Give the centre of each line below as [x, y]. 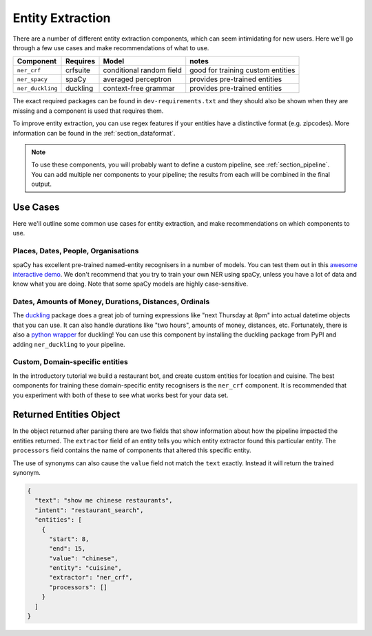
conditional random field [142, 70]
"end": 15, [68, 549]
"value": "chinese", [84, 558]
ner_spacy [32, 79]
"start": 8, [69, 539]
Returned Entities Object [66, 415]
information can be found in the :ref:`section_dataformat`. [94, 133]
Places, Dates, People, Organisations [76, 251]
